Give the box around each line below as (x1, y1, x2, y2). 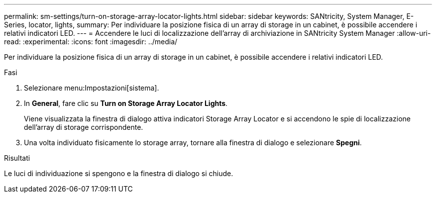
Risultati (4, 154, 30, 162)
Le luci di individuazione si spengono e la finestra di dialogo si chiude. (4, 169, 233, 178)
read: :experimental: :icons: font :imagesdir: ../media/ (4, 37, 178, 46)
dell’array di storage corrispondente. (24, 123, 143, 131)
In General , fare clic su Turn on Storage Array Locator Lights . (24, 99, 228, 107)
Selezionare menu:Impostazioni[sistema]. (24, 84, 159, 92)
